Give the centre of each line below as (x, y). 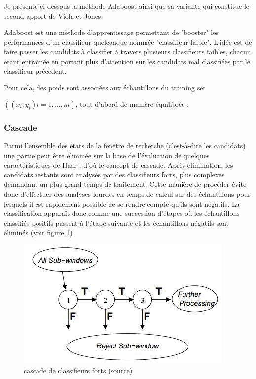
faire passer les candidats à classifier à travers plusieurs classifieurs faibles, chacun (128, 52)
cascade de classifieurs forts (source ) (78, 370)
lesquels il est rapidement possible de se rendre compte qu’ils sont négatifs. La (122, 203)
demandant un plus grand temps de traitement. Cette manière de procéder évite (125, 184)
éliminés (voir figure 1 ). (39, 232)
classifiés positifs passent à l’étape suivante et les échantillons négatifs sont (116, 223)
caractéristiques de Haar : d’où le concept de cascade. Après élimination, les (119, 165)
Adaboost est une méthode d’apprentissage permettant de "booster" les (111, 32)
